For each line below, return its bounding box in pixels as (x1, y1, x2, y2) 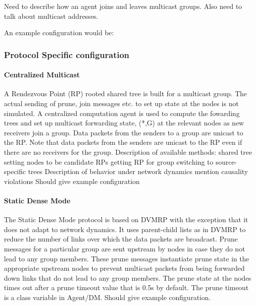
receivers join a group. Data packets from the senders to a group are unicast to (4, 127, 244, 137)
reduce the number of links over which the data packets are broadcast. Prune (4, 234, 238, 244)
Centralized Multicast (4, 69, 80, 80)
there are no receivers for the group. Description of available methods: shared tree (4, 146, 252, 157)
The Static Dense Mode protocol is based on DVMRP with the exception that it (4, 214, 248, 225)
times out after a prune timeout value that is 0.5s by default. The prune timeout (4, 282, 249, 293)
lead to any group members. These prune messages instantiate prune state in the (4, 253, 249, 263)
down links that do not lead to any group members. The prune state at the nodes (4, 272, 252, 283)
